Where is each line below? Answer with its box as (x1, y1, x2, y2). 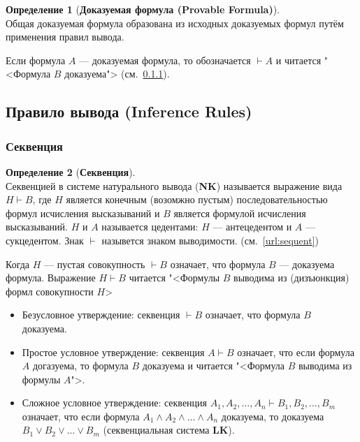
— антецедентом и (213, 219, 292, 234)
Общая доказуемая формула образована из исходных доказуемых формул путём (6, 15, 344, 30)
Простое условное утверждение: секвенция (22, 344, 205, 359)
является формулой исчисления (173, 205, 306, 220)
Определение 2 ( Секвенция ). (6, 164, 136, 179)
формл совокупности (6, 283, 94, 298)
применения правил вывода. (6, 29, 124, 44)
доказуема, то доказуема (221, 408, 324, 423)
